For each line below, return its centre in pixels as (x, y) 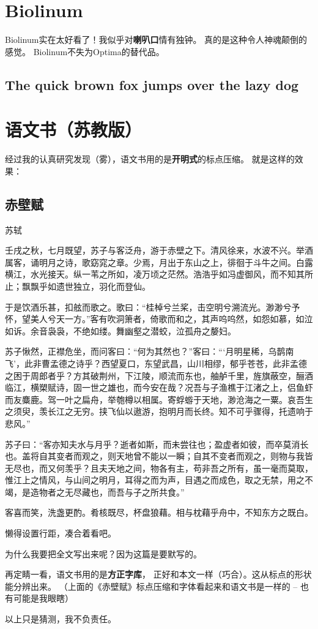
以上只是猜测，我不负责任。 (61, 619)
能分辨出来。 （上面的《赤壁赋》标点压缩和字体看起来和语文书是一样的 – (151, 586)
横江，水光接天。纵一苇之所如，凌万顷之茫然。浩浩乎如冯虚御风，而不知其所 (159, 274)
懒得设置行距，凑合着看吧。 (61, 533)
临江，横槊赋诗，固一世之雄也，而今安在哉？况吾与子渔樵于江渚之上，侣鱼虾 (159, 387)
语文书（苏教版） (74, 130)
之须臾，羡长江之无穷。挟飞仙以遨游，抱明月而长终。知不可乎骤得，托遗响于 (159, 411)
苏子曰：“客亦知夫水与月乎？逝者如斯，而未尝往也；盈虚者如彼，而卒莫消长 (157, 444)
